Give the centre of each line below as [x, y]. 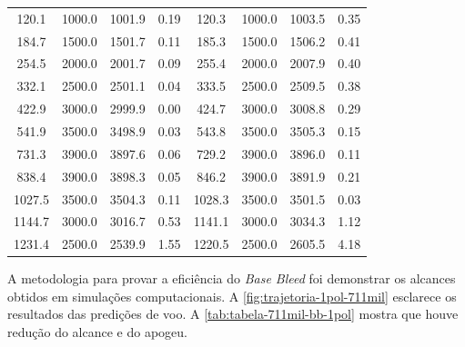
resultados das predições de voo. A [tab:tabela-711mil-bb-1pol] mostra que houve [233, 314]
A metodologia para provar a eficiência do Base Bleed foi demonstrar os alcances [232, 278]
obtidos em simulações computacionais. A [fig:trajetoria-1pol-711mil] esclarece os [232, 296]
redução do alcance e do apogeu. [97, 332]
